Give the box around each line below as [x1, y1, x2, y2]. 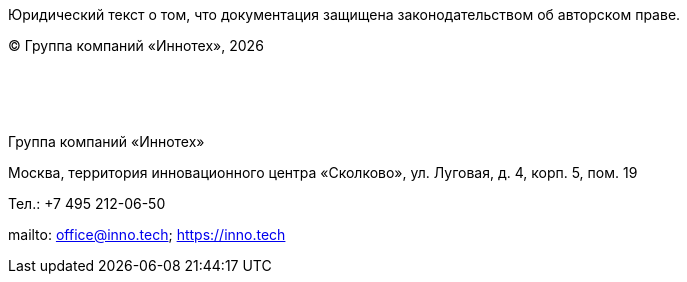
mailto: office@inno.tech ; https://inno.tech [8, 226, 286, 243]
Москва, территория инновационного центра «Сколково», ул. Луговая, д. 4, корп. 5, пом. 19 [8, 164, 638, 181]
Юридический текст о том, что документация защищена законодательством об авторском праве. [8, 6, 681, 23]
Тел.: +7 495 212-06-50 [8, 195, 166, 212]
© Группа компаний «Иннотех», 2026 [8, 37, 264, 54]
